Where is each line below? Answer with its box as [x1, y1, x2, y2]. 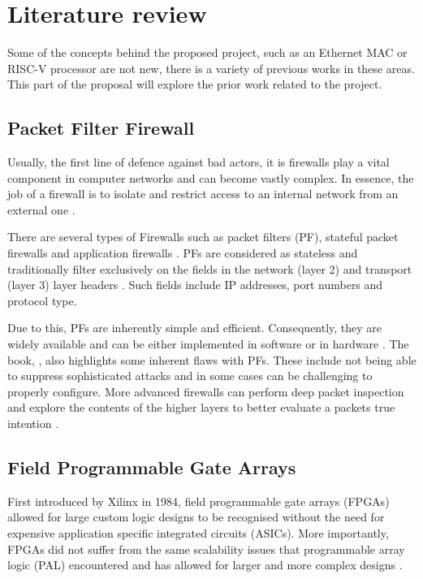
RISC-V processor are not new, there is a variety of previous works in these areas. [7, 59, 415, 76]
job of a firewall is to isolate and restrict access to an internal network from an [7, 185, 399, 202]
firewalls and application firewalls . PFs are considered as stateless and [7, 244, 358, 261]
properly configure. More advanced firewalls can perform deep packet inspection [7, 382, 404, 400]
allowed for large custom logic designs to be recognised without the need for [7, 508, 385, 525]
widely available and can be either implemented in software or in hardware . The [7, 335, 409, 352]
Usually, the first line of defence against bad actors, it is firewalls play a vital [7, 153, 390, 171]
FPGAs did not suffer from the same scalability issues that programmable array [7, 540, 405, 557]
